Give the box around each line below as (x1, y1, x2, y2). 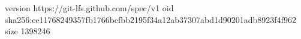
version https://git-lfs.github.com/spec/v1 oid (5, 2, 174, 14)
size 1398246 (5, 25, 50, 37)
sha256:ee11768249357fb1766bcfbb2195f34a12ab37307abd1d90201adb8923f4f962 (5, 13, 296, 25)
